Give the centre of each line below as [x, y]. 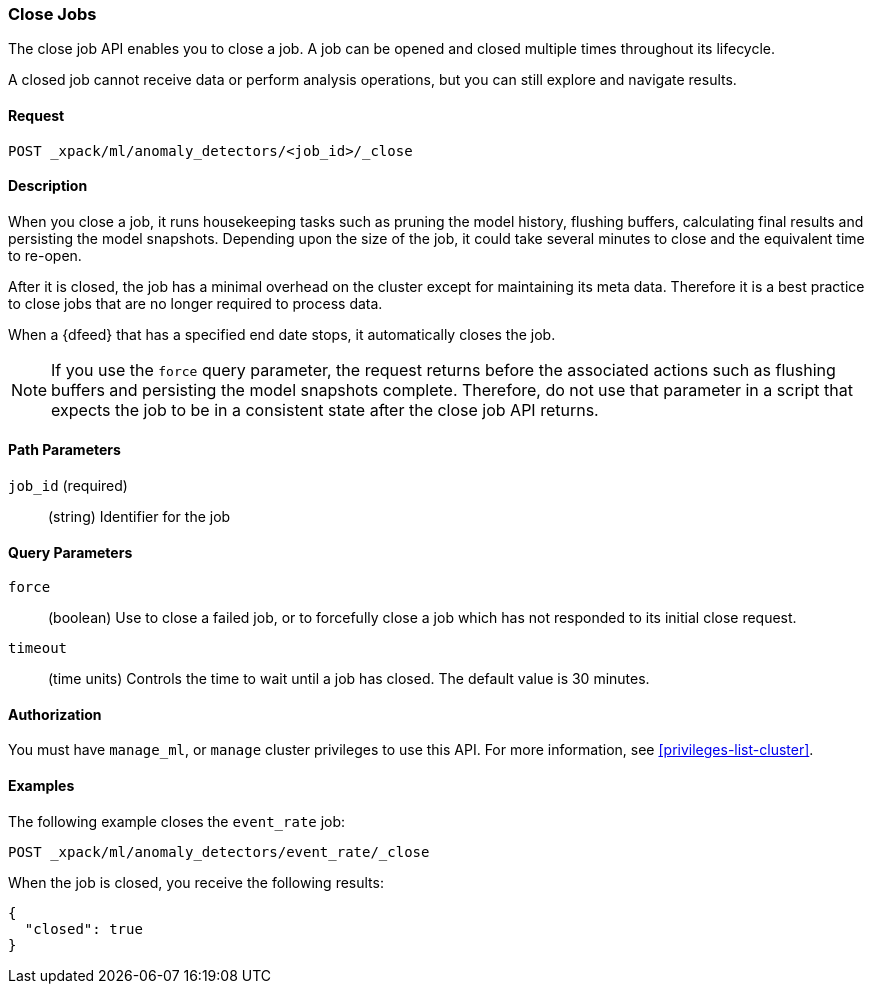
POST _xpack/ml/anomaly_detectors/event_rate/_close [219, 851]
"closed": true [83, 928]
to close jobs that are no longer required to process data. [195, 303]
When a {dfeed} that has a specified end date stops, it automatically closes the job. [282, 334]
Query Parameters [70, 552]
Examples [41, 786]
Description [48, 186]
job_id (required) [68, 486]
